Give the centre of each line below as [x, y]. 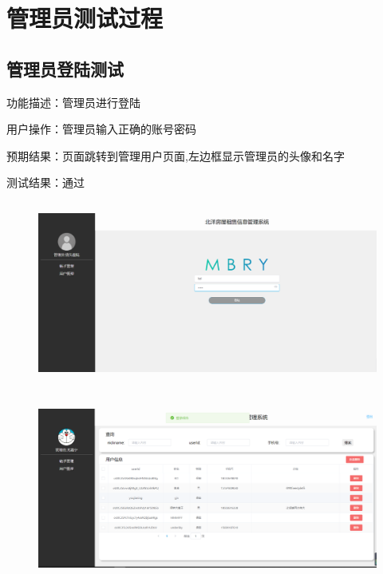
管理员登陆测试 [65, 68]
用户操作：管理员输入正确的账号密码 [101, 129]
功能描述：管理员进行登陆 [73, 102]
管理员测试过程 [85, 18]
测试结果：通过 [45, 182]
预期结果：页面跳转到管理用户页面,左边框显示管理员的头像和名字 [176, 155]
